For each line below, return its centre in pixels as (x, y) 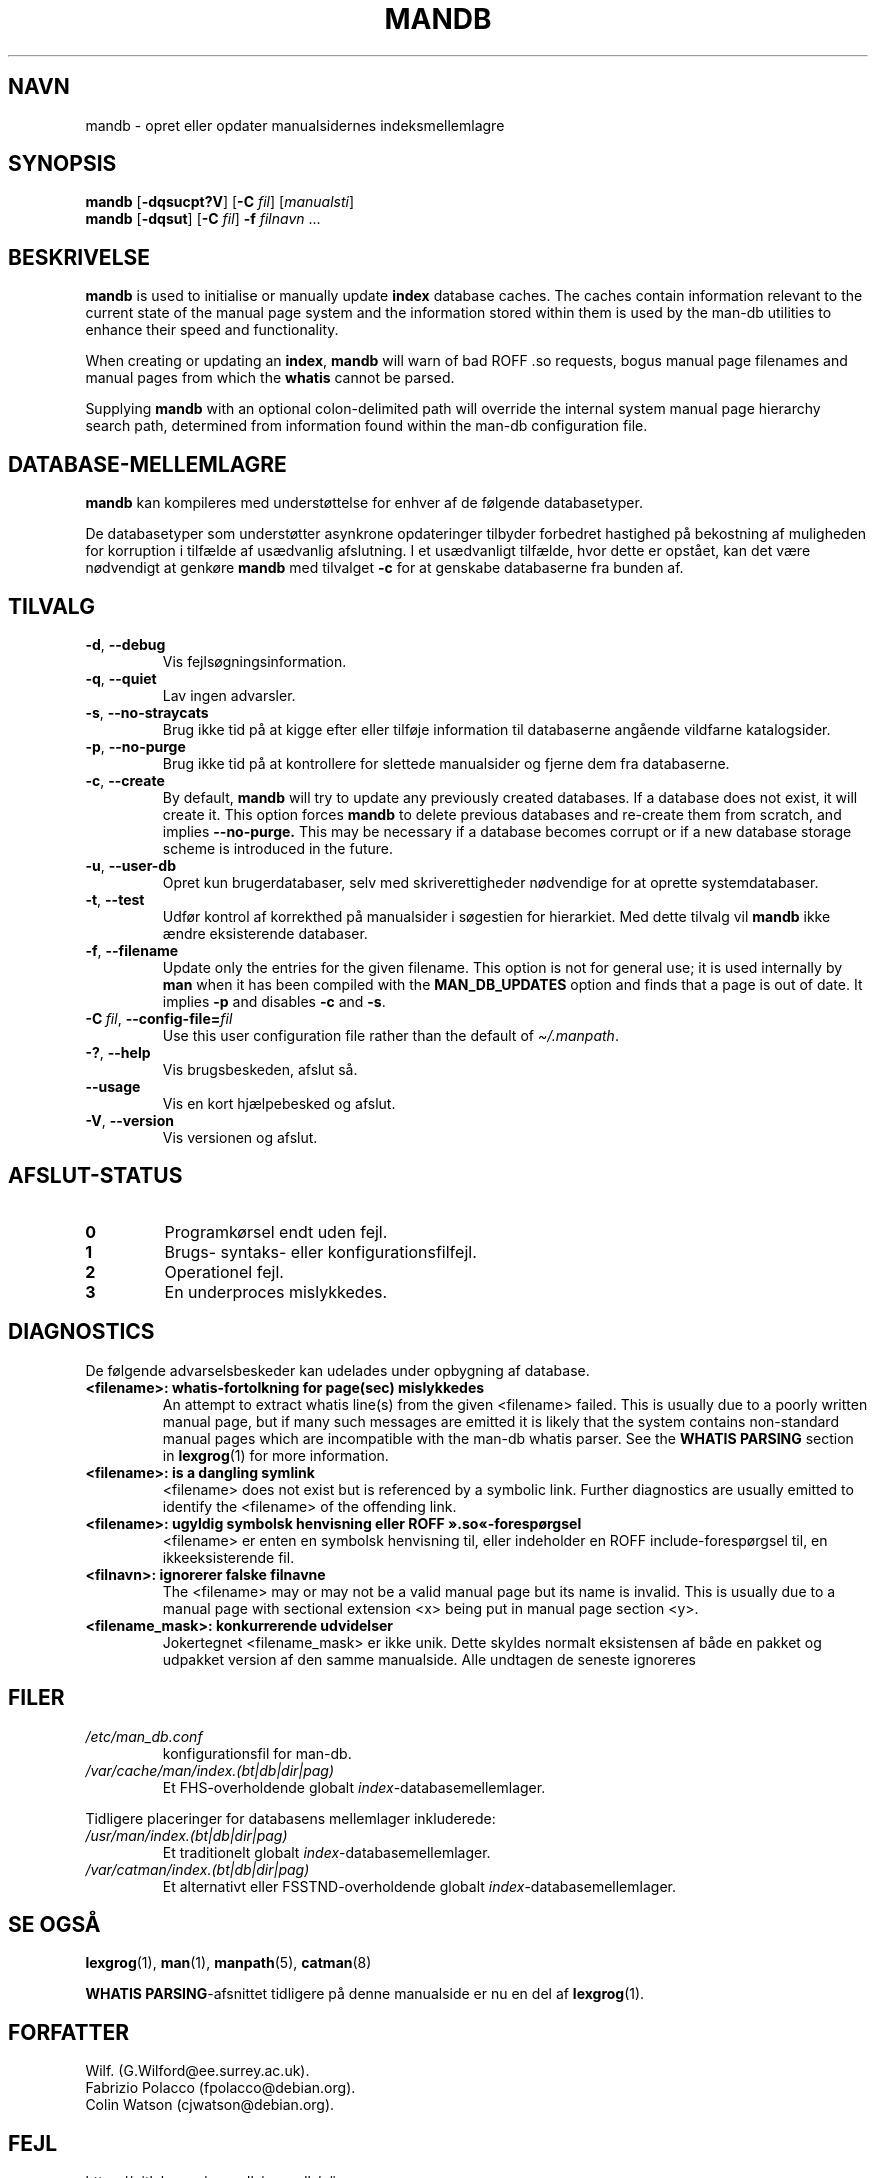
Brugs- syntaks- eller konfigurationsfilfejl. (320, 1251)
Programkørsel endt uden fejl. (276, 1231)
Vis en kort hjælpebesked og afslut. (279, 1103)
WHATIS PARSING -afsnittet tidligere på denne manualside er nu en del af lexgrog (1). (365, 1994)
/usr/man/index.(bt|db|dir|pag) (186, 1835)
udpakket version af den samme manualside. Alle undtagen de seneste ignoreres (429, 1659)
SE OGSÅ (54, 1924)
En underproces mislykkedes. (276, 1291)
